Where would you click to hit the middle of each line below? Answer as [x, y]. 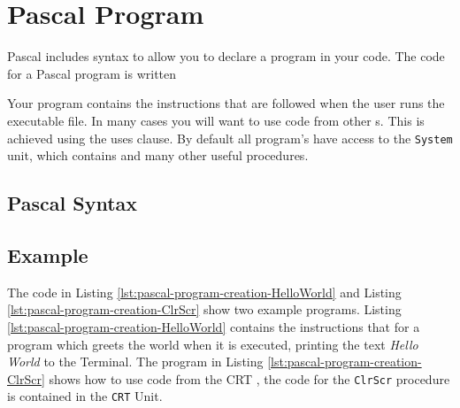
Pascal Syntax [73, 203]
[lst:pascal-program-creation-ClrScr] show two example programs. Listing [204, 309]
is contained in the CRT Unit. [85, 396]
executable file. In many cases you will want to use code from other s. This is [216, 120]
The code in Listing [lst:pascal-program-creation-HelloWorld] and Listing [204, 292]
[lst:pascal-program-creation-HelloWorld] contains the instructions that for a [214, 326]
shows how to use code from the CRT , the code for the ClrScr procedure [249, 378]
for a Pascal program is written [92, 73]
